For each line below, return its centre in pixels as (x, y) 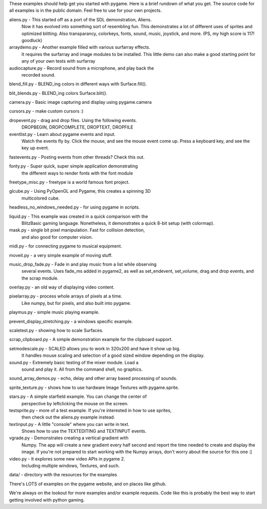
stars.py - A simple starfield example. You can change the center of (78, 397)
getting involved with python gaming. (47, 500)
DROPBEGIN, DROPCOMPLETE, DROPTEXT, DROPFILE (77, 127)
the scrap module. (40, 278)
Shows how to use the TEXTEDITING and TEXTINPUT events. (84, 431)
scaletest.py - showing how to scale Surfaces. (56, 331)
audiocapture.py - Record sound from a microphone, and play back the (82, 68)
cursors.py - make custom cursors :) (46, 111)
